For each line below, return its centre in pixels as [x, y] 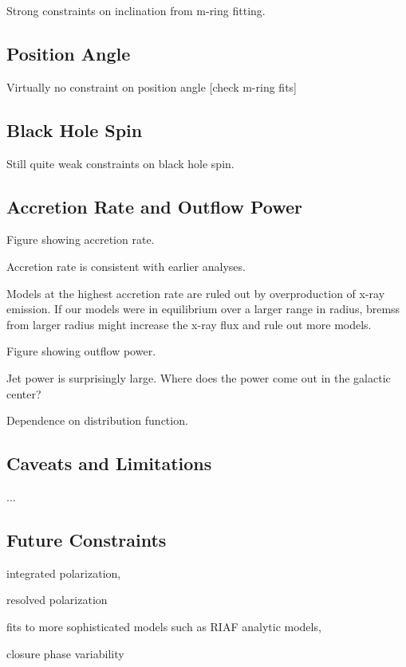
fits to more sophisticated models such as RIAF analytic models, [164, 626]
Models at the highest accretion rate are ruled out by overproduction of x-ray [196, 293]
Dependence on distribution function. [97, 420]
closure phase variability [65, 653]
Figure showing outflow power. [81, 351]
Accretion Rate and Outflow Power [154, 206]
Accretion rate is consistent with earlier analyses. [126, 266]
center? [24, 393]
